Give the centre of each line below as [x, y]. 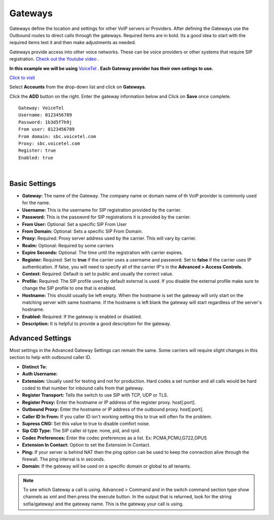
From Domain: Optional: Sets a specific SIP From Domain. [82, 232]
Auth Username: [40, 374]
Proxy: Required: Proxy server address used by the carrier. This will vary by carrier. [109, 238]
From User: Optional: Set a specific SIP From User [74, 224]
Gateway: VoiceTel [41, 108]
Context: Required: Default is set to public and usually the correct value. [98, 274]
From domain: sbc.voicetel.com [57, 136]
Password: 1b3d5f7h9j [45, 122]
